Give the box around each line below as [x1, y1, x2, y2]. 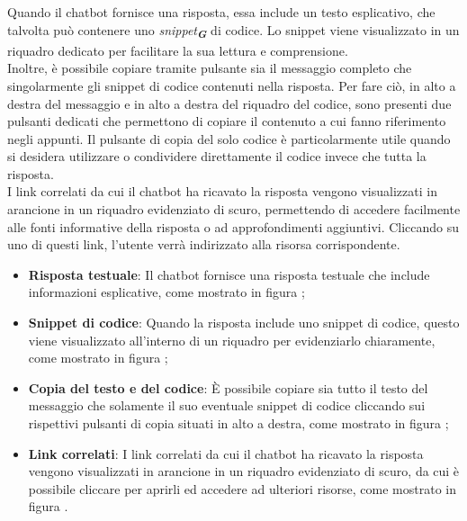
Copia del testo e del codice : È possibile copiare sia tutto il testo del [28, 378, 428, 397]
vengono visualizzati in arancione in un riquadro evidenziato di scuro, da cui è [28, 462, 460, 481]
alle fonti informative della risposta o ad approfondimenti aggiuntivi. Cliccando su [7, 217, 460, 236]
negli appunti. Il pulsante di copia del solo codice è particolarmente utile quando [7, 129, 451, 148]
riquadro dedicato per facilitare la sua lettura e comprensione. [7, 40, 348, 59]
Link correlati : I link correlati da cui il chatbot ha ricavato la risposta [28, 444, 424, 463]
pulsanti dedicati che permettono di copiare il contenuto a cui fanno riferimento [7, 112, 446, 130]
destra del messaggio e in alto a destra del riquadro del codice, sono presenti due [7, 94, 452, 112]
